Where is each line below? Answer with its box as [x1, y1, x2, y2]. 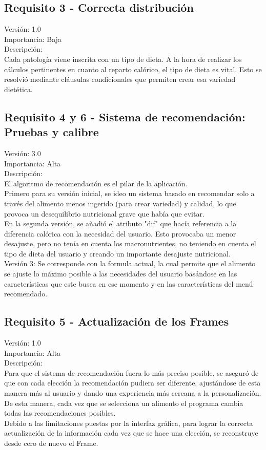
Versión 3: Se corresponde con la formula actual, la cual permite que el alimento [4, 258, 256, 269]
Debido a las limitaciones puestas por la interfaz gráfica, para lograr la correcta [4, 417, 253, 428]
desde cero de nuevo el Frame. [4, 438, 98, 448]
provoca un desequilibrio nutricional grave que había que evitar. [4, 208, 204, 219]
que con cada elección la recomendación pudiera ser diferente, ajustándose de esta [4, 377, 261, 388]
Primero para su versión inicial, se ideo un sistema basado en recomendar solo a [4, 188, 255, 199]
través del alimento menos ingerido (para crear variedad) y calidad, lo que [4, 198, 236, 208]
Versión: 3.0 [4, 147, 41, 158]
